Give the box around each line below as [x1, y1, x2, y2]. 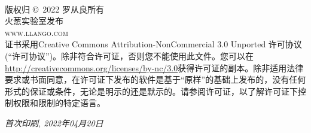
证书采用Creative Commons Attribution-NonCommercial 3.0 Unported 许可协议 [5, 38, 302, 50]
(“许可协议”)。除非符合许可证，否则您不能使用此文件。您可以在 [5, 49, 254, 62]
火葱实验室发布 [5, 14, 63, 27]
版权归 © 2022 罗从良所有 [5, 2, 104, 15]
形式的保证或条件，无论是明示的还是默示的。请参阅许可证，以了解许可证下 [5, 84, 298, 97]
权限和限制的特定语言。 [13, 96, 105, 109]
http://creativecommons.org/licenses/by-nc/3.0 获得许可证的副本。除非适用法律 [5, 61, 304, 74]
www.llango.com [5, 26, 68, 38]
